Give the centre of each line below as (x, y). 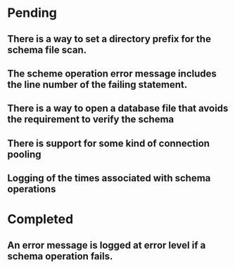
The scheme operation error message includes (112, 73)
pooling (24, 154)
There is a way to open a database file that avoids (118, 109)
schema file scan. (47, 50)
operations (32, 189)
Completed (40, 219)
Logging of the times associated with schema (109, 178)
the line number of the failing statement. (97, 85)
